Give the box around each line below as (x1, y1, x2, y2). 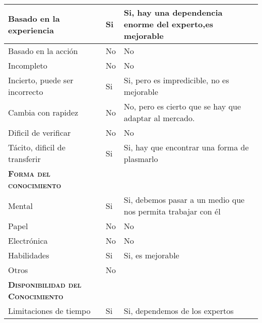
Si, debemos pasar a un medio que (123, 194, 245, 205)
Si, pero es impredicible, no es (123, 74, 229, 86)
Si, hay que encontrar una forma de (123, 141, 249, 153)
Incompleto (8, 60, 47, 71)
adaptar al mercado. (123, 112, 195, 124)
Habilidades (8, 249, 49, 261)
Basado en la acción (8, 45, 78, 57)
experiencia (8, 24, 54, 36)
